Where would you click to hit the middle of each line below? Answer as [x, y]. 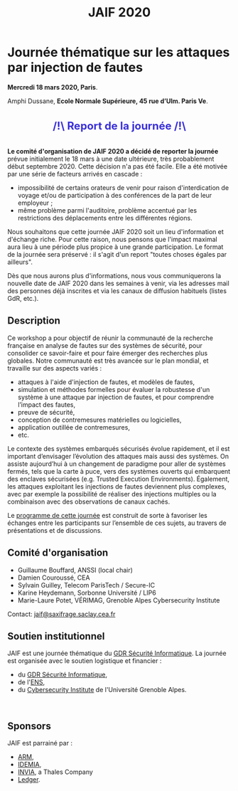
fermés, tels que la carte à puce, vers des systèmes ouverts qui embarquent [119, 471]
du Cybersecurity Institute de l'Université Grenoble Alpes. [102, 690]
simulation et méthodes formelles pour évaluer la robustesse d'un [114, 389]
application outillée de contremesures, [74, 427]
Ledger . [29, 780]
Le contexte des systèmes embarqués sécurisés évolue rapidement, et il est [119, 448]
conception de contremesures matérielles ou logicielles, [99, 420]
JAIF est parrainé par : [40, 743]
